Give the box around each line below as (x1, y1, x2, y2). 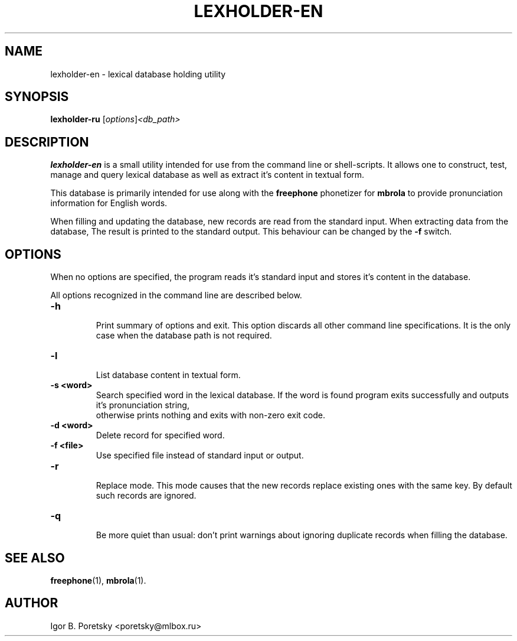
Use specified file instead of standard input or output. (96, 450, 304, 461)
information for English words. (50, 198, 168, 209)
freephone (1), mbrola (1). (50, 575, 146, 585)
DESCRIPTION (5, 134, 89, 149)
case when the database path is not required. (96, 330, 272, 341)
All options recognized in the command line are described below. (50, 290, 302, 301)
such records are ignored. (96, 490, 197, 501)
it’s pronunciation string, (96, 400, 189, 411)
